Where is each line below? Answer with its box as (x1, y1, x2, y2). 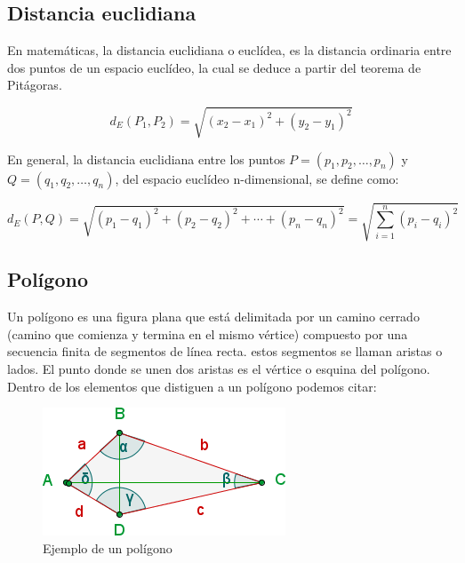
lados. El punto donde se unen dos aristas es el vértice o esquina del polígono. (7, 360, 430, 378)
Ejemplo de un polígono (43, 538, 172, 557)
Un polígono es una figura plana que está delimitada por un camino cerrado (7, 307, 420, 326)
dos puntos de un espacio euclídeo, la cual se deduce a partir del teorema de (7, 58, 421, 76)
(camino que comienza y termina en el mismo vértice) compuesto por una (7, 324, 408, 343)
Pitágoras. (7, 75, 62, 94)
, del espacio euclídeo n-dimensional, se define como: (115, 169, 399, 187)
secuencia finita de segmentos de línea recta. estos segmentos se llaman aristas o (7, 342, 443, 361)
